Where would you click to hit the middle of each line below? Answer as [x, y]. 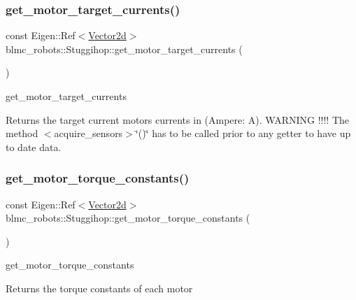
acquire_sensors [88, 133]
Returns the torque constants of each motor [99, 288]
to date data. [34, 147]
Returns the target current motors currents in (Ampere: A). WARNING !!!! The [178, 119]
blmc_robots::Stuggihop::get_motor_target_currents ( [124, 49]
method [22, 133]
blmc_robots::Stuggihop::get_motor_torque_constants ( [128, 218]
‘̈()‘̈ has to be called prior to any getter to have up [243, 133]
